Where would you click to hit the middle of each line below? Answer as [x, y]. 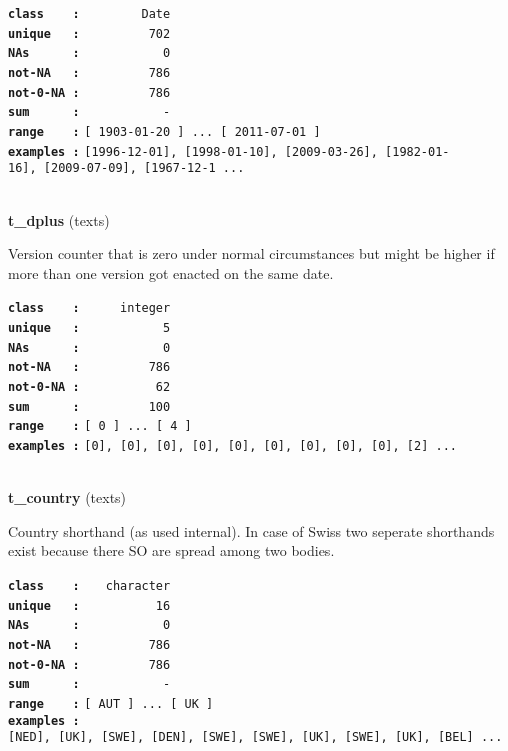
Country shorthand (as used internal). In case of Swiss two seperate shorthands [251, 530]
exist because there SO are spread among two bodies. [171, 550]
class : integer [89, 308]
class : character [89, 585]
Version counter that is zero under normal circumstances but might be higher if [251, 253]
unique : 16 [89, 605]
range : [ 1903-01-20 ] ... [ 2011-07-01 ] [164, 131]
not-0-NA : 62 [89, 386]
